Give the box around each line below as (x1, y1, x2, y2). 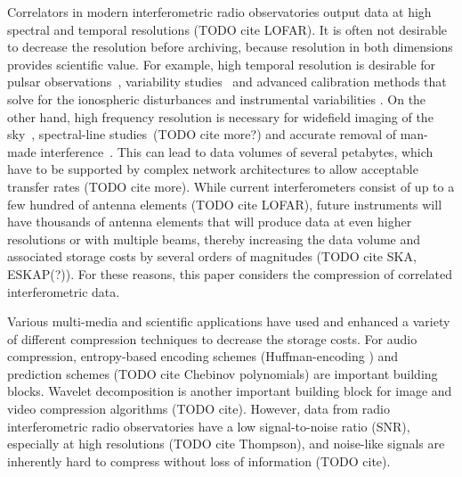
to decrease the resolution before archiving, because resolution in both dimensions (7, 37, 453, 56)
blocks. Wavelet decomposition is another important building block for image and (7, 382, 452, 400)
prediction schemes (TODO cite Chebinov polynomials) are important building (7, 364, 438, 382)
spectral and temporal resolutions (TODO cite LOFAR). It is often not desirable (7, 20, 448, 38)
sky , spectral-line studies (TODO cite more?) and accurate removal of (7, 125, 396, 144)
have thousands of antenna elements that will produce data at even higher (7, 212, 412, 231)
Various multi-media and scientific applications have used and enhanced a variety (7, 312, 450, 331)
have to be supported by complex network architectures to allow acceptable (7, 160, 418, 178)
